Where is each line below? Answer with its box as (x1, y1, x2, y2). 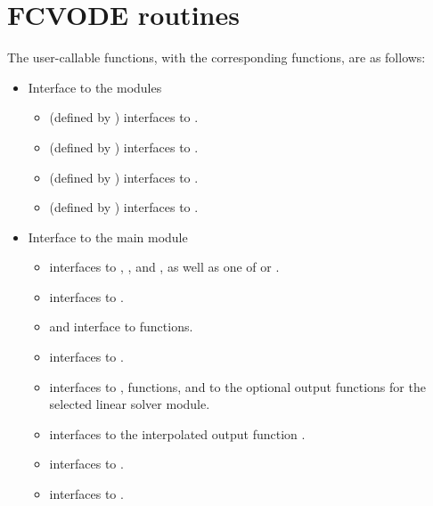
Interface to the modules (28, 78, 162, 96)
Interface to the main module (28, 227, 188, 246)
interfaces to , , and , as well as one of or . (49, 257, 280, 276)
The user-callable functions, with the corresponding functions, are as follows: (7, 48, 426, 67)
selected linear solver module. (49, 395, 210, 413)
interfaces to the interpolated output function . (49, 424, 306, 443)
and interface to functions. (49, 317, 193, 336)
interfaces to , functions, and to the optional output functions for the (49, 377, 426, 396)
